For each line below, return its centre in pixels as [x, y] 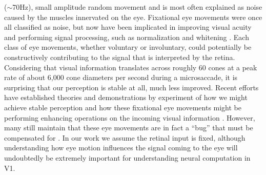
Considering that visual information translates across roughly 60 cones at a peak [131, 67]
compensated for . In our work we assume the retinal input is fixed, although [125, 137]
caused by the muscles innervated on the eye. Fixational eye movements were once [133, 17]
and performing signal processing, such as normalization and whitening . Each [127, 37]
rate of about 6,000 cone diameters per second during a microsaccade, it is [121, 77]
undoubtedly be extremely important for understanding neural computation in [127, 157]
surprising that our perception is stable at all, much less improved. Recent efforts [131, 87]
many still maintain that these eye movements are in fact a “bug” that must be [129, 128]
